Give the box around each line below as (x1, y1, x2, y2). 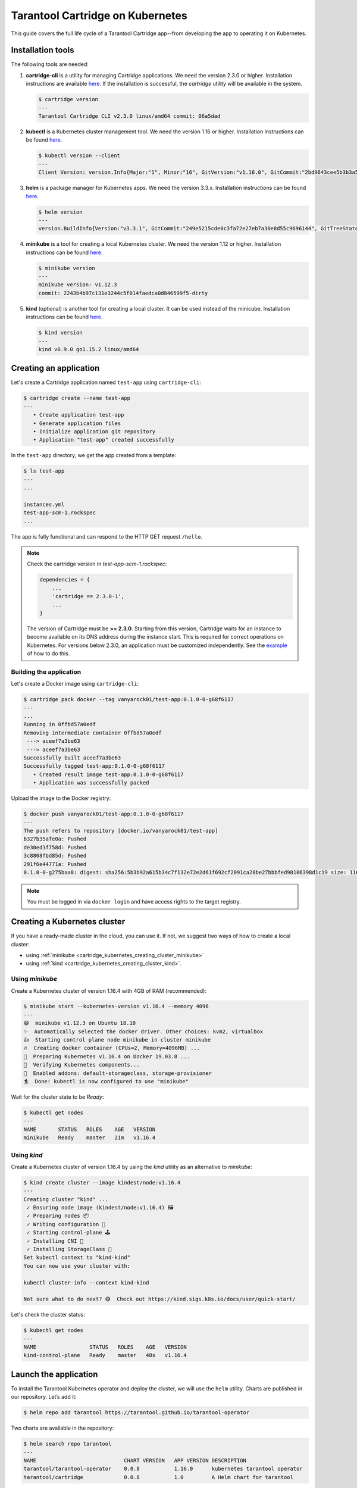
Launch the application (11, 1369, 98, 1379)
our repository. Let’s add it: (11, 1393, 77, 1401)
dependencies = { (39, 576, 90, 583)
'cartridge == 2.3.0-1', (52, 593, 125, 600)
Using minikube (11, 975, 58, 983)
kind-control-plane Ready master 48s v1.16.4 (23, 1352, 187, 1359)
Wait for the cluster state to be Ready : (11, 1093, 104, 1101)
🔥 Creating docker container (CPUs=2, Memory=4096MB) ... (23, 1045, 201, 1052)
